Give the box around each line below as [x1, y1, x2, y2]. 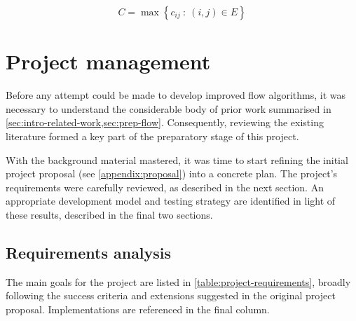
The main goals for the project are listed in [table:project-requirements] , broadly [6, 274, 351, 289]
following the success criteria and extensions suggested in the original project [6, 288, 336, 303]
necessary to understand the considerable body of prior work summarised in [6, 101, 331, 116]
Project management [6, 47, 211, 76]
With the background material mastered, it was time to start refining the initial [6, 152, 348, 167]
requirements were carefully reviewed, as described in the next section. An [6, 179, 324, 194]
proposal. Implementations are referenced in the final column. [6, 301, 270, 316]
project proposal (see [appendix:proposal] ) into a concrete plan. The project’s [6, 166, 338, 181]
